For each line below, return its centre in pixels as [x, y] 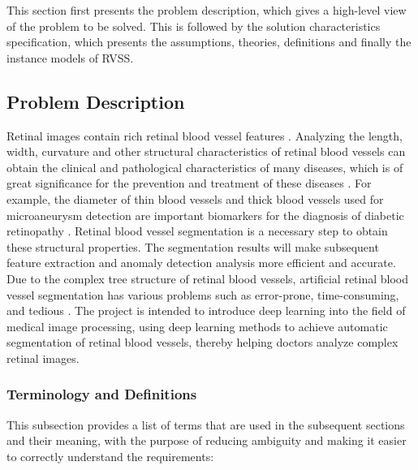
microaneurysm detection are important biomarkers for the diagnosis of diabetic [205, 215]
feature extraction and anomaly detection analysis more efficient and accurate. [201, 263]
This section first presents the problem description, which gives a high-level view [207, 10]
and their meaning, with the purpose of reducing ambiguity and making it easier [207, 440]
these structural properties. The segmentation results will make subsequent [193, 246]
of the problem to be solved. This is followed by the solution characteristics [194, 26]
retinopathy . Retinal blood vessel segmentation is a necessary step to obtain [197, 231]
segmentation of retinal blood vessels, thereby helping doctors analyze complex [203, 342]
